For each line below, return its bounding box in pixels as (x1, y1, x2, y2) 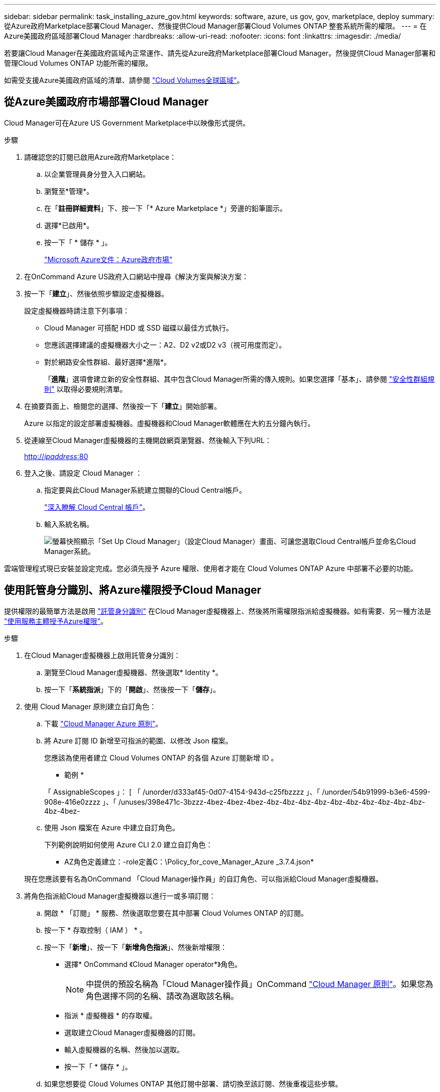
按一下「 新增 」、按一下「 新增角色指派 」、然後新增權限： (44, 942, 227, 951)
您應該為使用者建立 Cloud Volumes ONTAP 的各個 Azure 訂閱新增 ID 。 (44, 753, 278, 762)
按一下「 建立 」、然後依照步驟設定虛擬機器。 (24, 289, 168, 298)
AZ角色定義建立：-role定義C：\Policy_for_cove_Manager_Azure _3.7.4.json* (64, 857, 314, 866)
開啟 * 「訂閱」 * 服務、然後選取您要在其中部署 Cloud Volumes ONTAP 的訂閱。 (44, 908, 308, 917)
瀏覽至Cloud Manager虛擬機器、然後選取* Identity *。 (44, 668, 223, 677)
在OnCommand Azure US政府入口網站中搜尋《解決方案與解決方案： (24, 272, 249, 281)
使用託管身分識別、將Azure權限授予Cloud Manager (4, 584, 262, 597)
